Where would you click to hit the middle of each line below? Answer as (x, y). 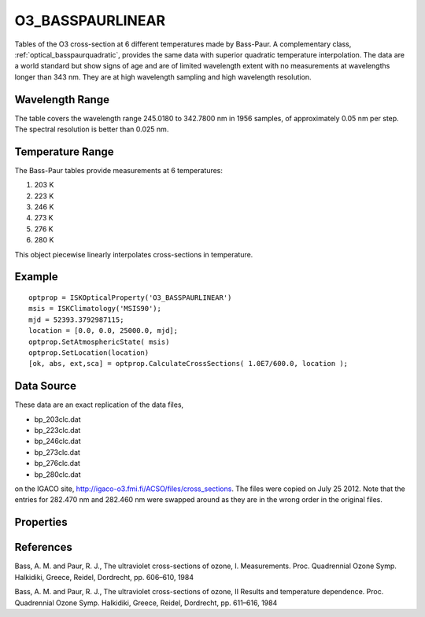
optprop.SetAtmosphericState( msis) (99, 342)
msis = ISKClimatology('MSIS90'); (95, 308)
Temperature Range (64, 151)
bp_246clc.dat (58, 442)
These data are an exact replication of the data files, (99, 405)
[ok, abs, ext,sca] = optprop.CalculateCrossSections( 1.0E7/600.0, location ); (188, 364)
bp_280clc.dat (57, 474)
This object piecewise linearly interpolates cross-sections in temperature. (134, 254)
